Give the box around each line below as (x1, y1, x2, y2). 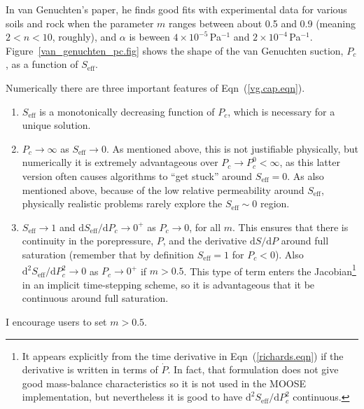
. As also (287, 168, 324, 183)
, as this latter (279, 155, 340, 169)
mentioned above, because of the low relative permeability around (22, 182, 304, 197)
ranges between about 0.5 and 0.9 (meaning (169, 15, 356, 30)
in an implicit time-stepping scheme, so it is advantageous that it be (22, 277, 315, 291)
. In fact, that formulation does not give (167, 362, 339, 377)
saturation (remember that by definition (22, 247, 195, 261)
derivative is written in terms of (22, 362, 158, 377)
